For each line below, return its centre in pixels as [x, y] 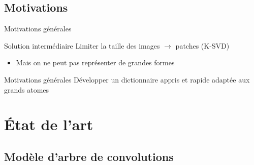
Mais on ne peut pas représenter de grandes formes [95, 63]
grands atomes [27, 89]
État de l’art [49, 124]
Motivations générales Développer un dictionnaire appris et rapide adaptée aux [127, 79]
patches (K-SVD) [202, 45]
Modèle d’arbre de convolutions [89, 156]
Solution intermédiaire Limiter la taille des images [82, 45]
